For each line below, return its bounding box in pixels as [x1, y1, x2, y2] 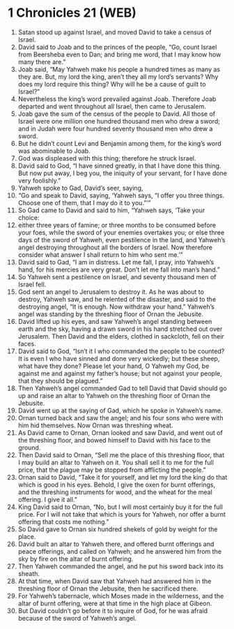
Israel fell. [17, 280, 47, 288]
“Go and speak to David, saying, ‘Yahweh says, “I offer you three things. [17, 191, 225, 200]
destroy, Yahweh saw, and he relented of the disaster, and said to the [17, 295, 217, 303]
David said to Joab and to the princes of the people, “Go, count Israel [17, 43, 217, 51]
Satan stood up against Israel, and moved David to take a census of [17, 28, 212, 36]
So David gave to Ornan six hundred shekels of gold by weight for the [17, 525, 218, 533]
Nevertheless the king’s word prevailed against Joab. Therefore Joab [17, 94, 217, 103]
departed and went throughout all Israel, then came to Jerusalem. [17, 102, 206, 110]
